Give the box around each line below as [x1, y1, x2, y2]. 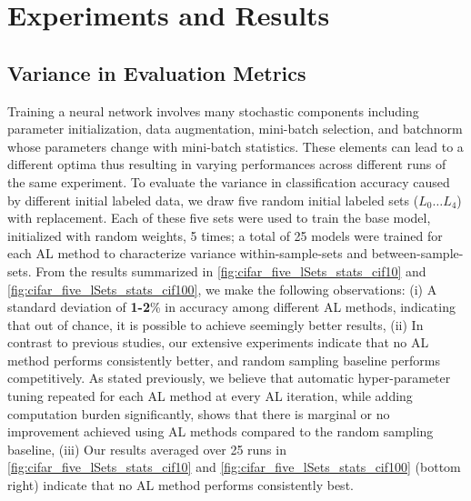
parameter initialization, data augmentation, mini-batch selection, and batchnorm [7, 119, 463, 138]
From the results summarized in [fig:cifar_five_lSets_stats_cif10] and [35, 261, 426, 280]
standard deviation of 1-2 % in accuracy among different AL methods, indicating [7, 297, 456, 316]
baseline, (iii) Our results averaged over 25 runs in [7, 439, 286, 458]
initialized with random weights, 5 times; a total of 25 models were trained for [7, 225, 443, 245]
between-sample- [371, 244, 464, 263]
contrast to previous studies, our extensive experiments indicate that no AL [7, 333, 429, 352]
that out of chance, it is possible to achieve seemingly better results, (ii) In [7, 315, 424, 334]
